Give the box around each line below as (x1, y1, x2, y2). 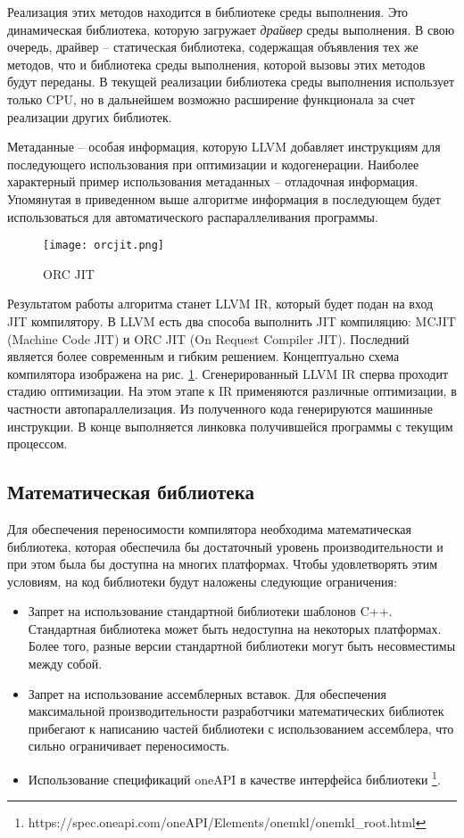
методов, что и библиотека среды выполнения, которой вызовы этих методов (7, 54, 426, 73)
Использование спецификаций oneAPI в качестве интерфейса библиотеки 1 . (28, 768, 441, 788)
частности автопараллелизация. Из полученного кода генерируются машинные (7, 398, 433, 417)
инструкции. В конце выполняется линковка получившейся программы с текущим (7, 416, 453, 435)
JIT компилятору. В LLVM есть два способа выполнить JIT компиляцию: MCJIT (7, 311, 456, 330)
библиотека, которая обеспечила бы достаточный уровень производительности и (7, 537, 443, 555)
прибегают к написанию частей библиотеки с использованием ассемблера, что (28, 719, 454, 737)
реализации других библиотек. (7, 107, 172, 126)
